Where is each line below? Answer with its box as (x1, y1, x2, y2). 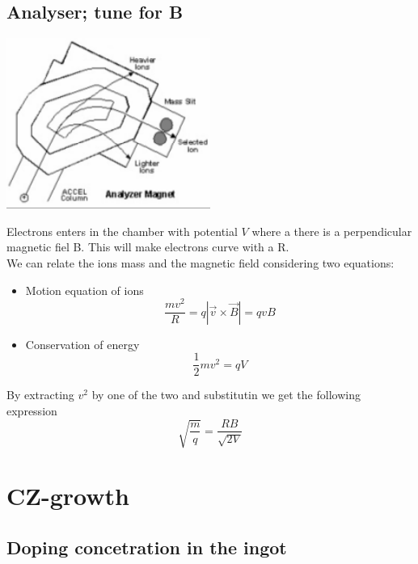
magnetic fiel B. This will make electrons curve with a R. (6, 238, 289, 255)
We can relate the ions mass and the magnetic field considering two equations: (6, 254, 395, 271)
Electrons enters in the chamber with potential (6, 222, 238, 239)
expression (6, 402, 57, 419)
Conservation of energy (25, 335, 140, 352)
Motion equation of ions (25, 281, 144, 298)
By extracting (6, 386, 74, 403)
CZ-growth (6, 479, 129, 512)
